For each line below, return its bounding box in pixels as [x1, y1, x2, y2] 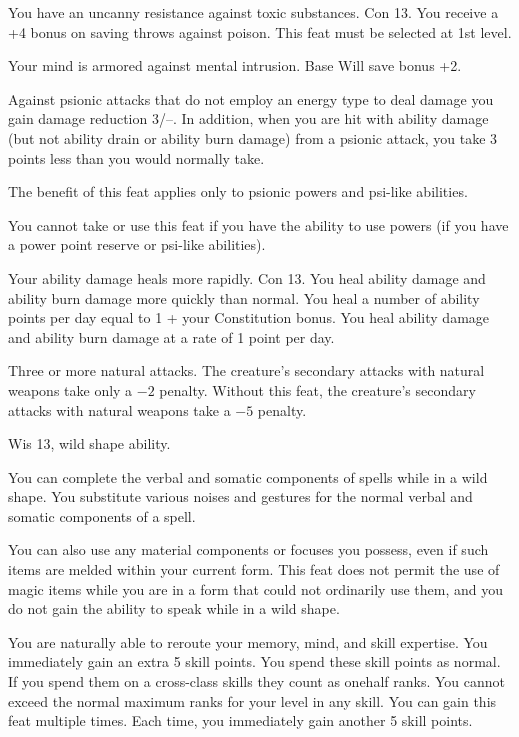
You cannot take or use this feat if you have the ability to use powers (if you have [8, 214, 509, 235]
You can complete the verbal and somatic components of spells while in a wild [8, 466, 488, 487]
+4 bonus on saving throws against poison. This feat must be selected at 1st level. [8, 21, 512, 42]
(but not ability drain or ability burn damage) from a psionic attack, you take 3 [8, 127, 498, 148]
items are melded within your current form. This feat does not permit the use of [8, 559, 500, 580]
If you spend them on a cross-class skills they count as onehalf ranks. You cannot [8, 671, 505, 692]
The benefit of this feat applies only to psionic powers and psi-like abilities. [8, 181, 468, 202]
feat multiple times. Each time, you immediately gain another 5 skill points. [8, 710, 473, 731]
